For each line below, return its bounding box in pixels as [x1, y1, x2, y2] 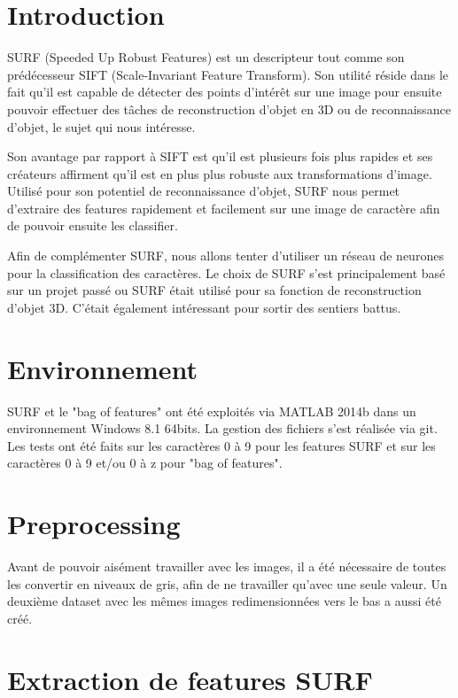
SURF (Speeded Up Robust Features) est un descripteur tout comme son [7, 48, 405, 66]
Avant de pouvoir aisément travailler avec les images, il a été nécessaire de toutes [7, 557, 446, 576]
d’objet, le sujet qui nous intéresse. [7, 117, 196, 136]
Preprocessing [7, 506, 181, 542]
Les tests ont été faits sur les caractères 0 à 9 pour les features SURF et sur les [7, 436, 436, 454]
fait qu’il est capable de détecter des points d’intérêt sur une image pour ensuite [7, 82, 442, 101]
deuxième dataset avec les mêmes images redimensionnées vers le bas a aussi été [7, 592, 441, 610]
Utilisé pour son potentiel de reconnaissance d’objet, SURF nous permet [7, 182, 400, 200]
